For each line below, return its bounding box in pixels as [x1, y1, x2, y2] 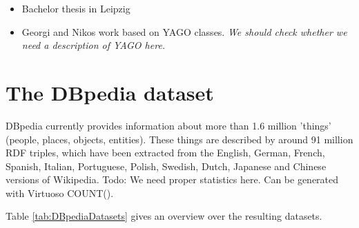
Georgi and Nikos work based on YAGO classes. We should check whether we [21, 24, 347, 39]
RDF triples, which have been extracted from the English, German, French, [6, 145, 325, 160]
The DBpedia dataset [6, 78, 214, 106]
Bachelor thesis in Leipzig [21, 1, 130, 15]
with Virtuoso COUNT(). [6, 185, 114, 200]
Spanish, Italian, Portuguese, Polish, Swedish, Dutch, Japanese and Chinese [6, 158, 327, 173]
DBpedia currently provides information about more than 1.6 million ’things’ [6, 118, 331, 132]
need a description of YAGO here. [21, 38, 166, 52]
